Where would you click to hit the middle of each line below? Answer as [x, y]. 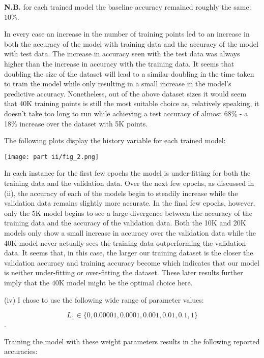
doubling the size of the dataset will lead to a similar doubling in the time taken [129, 73]
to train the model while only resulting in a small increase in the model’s [118, 84]
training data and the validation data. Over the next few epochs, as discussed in [129, 183]
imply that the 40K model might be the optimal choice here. [98, 282]
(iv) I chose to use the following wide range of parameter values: [104, 299]
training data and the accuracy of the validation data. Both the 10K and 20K [125, 223]
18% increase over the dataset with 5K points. [76, 123]
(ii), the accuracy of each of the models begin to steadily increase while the [121, 193]
